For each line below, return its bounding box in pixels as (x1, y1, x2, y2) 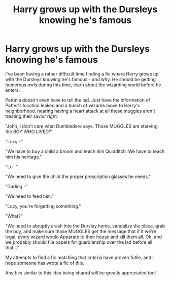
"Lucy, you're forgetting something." (5, 203, 81, 209)
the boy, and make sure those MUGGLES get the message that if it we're (5, 228, 157, 234)
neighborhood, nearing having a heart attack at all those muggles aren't (5, 108, 155, 114)
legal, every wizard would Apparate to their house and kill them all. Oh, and (5, 234, 162, 240)
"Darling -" (5, 183, 28, 189)
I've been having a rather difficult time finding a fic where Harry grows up (5, 70, 159, 77)
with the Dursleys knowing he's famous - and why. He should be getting (5, 76, 156, 82)
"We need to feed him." (5, 193, 54, 199)
